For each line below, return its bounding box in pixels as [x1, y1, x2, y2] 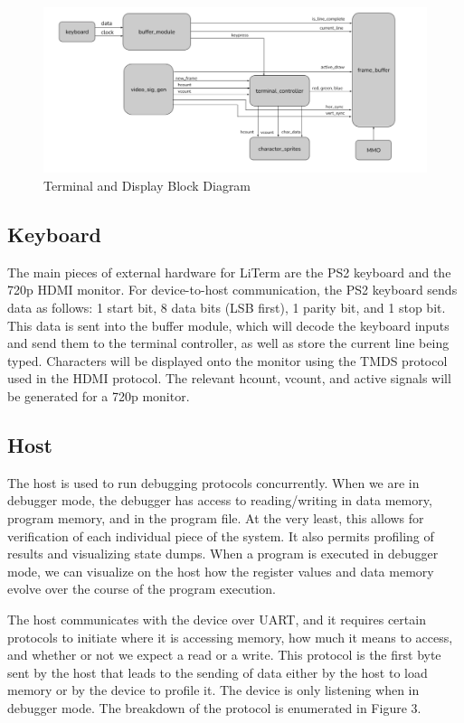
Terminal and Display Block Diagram [43, 176, 251, 195]
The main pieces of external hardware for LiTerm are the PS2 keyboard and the [7, 262, 451, 281]
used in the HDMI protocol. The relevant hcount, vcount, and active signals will [7, 369, 451, 388]
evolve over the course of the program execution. [7, 579, 276, 598]
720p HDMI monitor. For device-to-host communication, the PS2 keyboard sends [7, 280, 458, 299]
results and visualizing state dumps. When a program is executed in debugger [7, 544, 439, 563]
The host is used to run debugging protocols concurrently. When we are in [7, 473, 420, 492]
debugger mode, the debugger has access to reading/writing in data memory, [7, 491, 432, 510]
